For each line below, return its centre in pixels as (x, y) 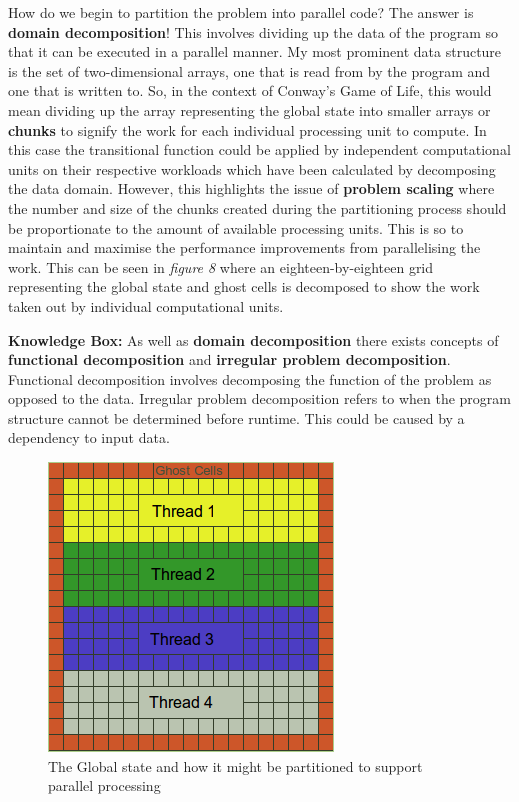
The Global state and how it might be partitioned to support (235, 765)
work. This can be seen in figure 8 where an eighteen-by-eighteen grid (221, 266)
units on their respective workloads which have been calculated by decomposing (252, 168)
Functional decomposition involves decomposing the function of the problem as (250, 378)
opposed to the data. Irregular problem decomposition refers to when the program (260, 398)
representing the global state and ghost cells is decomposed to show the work (244, 286)
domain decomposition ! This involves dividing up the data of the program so (253, 31)
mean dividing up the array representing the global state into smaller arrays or (249, 109)
